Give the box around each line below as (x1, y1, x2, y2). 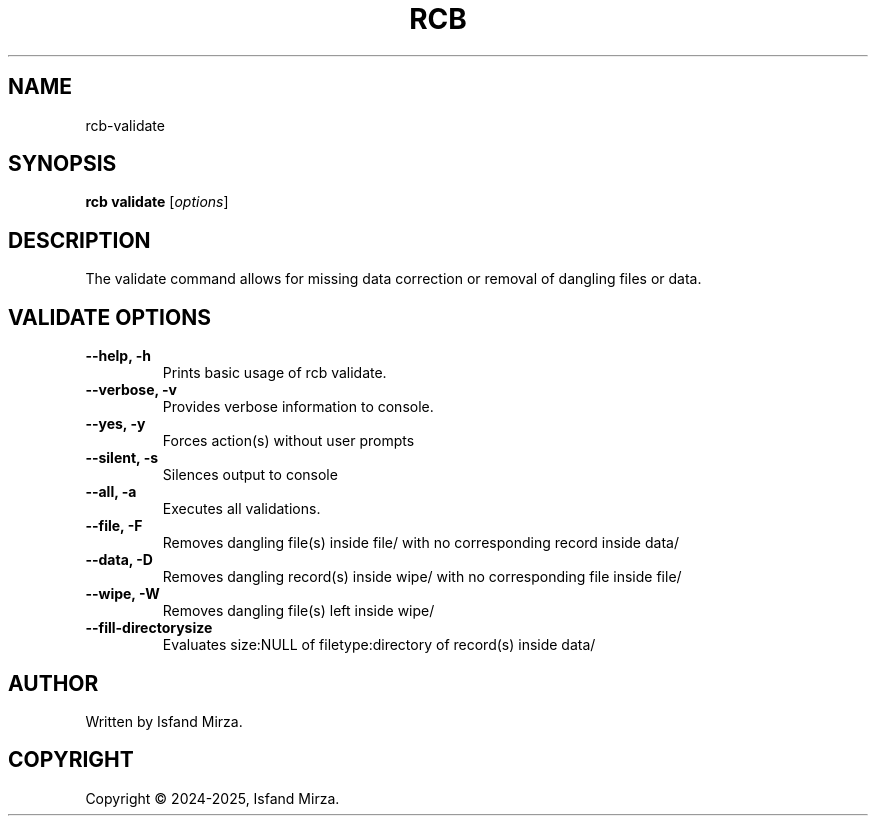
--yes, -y (85, 415, 146, 433)
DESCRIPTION (8, 227, 151, 253)
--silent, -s (85, 449, 159, 467)
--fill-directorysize (85, 619, 213, 637)
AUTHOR (8, 670, 99, 696)
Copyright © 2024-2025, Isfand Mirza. (85, 789, 340, 807)
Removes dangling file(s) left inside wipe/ (162, 602, 435, 620)
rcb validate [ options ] (85, 193, 229, 211)
